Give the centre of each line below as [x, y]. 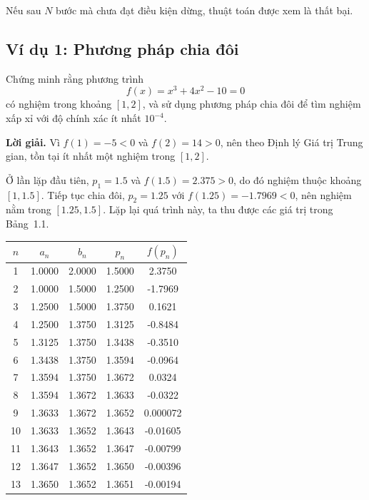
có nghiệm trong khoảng [59, 104]
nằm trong [29, 209]
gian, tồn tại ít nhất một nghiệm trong [91, 156]
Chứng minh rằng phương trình [75, 78]
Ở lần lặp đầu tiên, [47, 179]
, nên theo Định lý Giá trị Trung [292, 142]
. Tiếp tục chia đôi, [83, 194]
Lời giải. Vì [33, 142]
